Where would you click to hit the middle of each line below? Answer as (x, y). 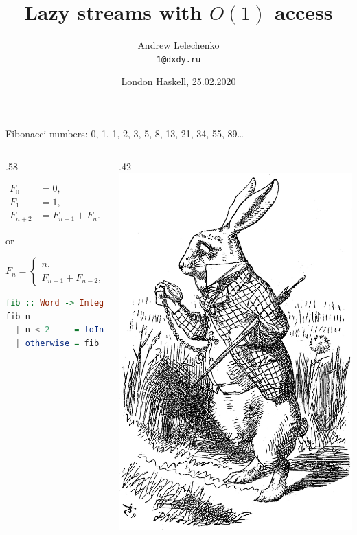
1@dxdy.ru (178, 59)
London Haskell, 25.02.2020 (178, 81)
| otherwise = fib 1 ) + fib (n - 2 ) (111, 343)
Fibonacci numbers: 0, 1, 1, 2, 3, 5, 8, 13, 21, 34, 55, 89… (125, 133)
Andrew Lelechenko (178, 45)
